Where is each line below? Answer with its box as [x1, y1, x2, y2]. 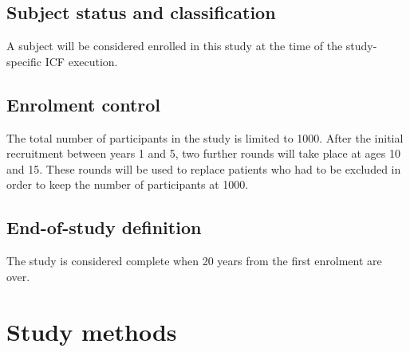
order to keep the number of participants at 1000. [6, 176, 249, 193]
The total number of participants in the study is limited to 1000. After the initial [6, 129, 404, 146]
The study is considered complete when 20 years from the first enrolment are [6, 252, 382, 269]
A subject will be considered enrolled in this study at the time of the [6, 37, 343, 54]
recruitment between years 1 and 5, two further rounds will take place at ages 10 [6, 145, 400, 162]
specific [6, 53, 42, 69]
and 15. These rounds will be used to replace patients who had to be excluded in [6, 160, 401, 177]
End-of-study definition [6, 215, 202, 240]
